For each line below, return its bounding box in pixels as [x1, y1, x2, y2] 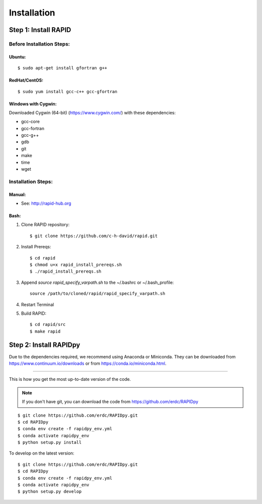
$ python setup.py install [17, 439, 82, 445]
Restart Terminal [21, 301, 54, 308]
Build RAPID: [21, 310, 47, 316]
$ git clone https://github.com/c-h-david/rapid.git [30, 233, 158, 239]
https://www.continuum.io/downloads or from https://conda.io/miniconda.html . [9, 360, 167, 366]
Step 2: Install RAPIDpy [9, 341, 80, 349]
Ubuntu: [9, 54, 26, 60]
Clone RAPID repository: [21, 222, 70, 228]
